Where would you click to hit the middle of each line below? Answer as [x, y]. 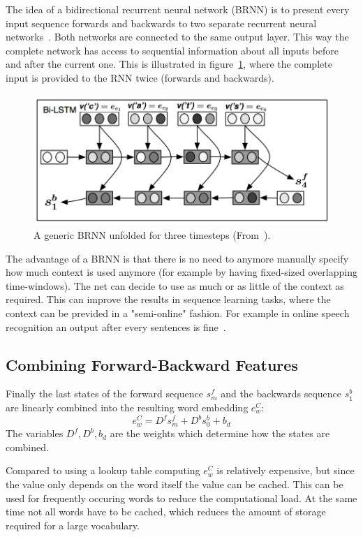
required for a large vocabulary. [73, 525]
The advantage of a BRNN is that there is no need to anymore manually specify [177, 258]
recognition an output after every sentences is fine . [116, 326]
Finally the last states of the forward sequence [104, 393]
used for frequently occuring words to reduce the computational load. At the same [181, 498]
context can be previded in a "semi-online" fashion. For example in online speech [178, 312]
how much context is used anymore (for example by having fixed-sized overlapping [181, 272]
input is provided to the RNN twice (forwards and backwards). [140, 77]
